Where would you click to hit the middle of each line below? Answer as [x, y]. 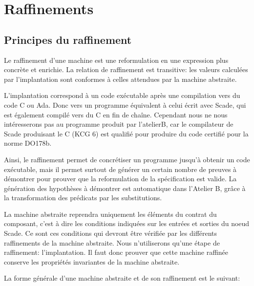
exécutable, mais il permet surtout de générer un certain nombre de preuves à [120, 169]
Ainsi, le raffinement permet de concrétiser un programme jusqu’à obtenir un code [127, 159]
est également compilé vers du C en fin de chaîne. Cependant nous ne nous [116, 114]
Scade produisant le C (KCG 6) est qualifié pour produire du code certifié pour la [126, 133]
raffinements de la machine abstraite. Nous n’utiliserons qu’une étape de [112, 242]
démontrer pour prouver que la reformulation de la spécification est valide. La [120, 179]
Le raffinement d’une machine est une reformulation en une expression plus [116, 60]
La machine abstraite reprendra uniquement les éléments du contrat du [110, 214]
